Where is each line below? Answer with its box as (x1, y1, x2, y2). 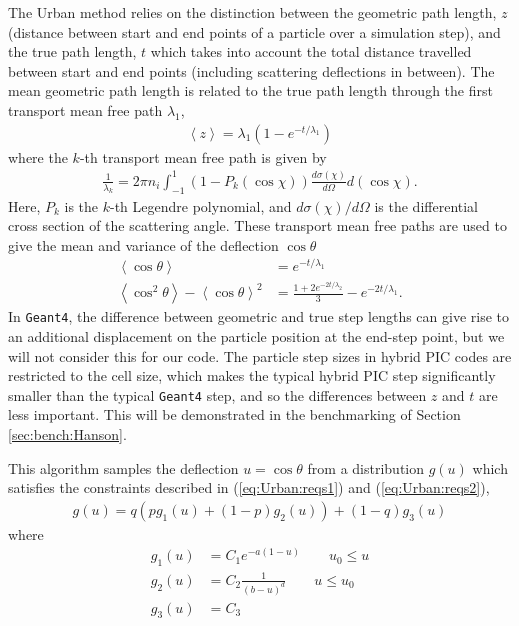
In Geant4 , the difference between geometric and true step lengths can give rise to (8, 306, 509, 327)
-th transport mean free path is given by (79, 146, 327, 167)
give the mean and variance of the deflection (8, 234, 279, 255)
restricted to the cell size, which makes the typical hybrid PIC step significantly (8, 365, 496, 386)
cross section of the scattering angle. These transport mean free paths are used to (8, 215, 507, 236)
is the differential (374, 195, 479, 216)
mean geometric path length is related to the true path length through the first (8, 80, 493, 101)
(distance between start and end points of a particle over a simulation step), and (8, 21, 501, 42)
